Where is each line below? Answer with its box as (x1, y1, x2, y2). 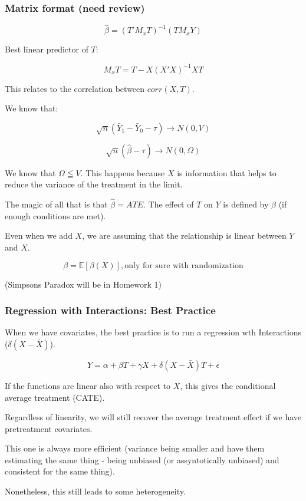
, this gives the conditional (180, 379, 276, 391)
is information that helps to (177, 166, 277, 179)
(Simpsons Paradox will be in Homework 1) (5, 278, 162, 290)
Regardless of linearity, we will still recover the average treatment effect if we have (5, 411, 302, 423)
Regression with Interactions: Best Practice (5, 303, 216, 318)
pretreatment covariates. (5, 422, 93, 434)
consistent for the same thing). (5, 465, 115, 477)
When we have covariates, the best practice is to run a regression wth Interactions (5, 326, 302, 338)
